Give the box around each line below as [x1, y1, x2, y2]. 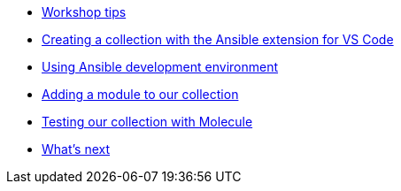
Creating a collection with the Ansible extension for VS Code [42, 32, 394, 47]
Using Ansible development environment [42, 59, 279, 74]
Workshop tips [42, 4, 127, 19]
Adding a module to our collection [42, 87, 239, 102]
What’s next [42, 141, 111, 157]
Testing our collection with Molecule [42, 114, 253, 129]
